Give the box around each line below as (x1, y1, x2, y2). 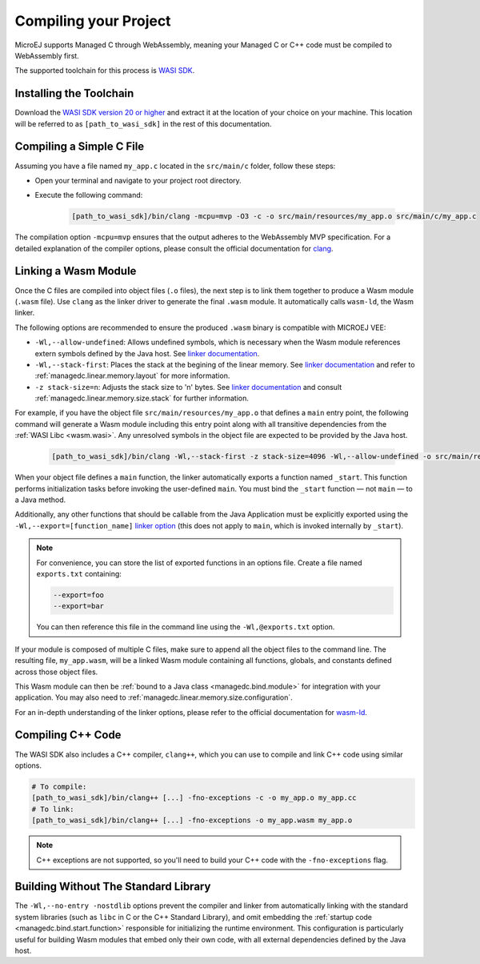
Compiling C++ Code (14, 729, 122, 742)
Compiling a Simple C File (14, 140, 145, 154)
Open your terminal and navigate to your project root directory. (34, 175, 242, 185)
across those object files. (14, 667, 98, 677)
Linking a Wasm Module (14, 264, 137, 278)
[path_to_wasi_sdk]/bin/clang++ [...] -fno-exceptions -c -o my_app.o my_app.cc (31, 793, 357, 802)
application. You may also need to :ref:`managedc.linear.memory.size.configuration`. (14, 693, 294, 702)
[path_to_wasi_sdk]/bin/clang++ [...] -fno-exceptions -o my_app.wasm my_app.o (31, 816, 353, 825)
